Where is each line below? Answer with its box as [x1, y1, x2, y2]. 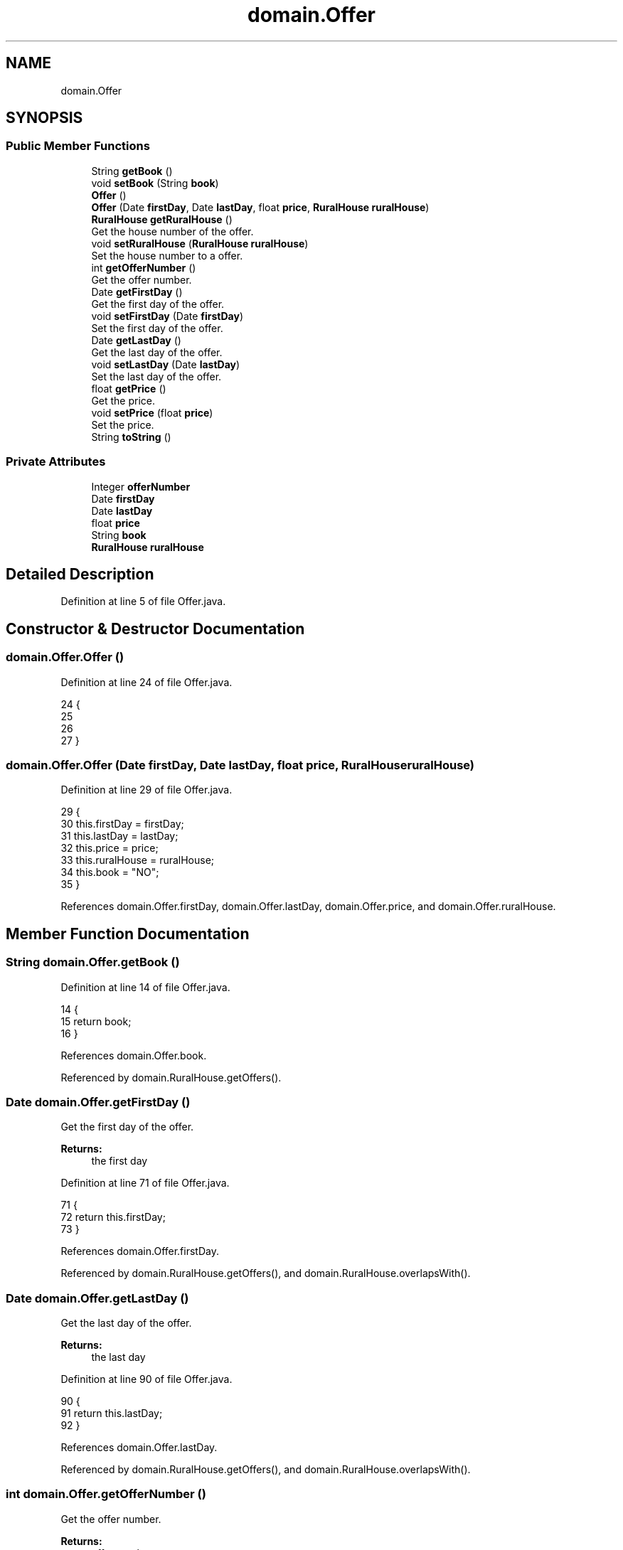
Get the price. [91, 394, 156, 407]
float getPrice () [91, 382, 166, 395]
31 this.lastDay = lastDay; [60, 830, 179, 843]
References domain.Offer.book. [60, 1049, 207, 1062]
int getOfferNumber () [91, 261, 196, 274]
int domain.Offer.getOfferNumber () [6, 1487, 206, 1502]
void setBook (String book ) [91, 176, 219, 189]
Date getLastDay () [91, 333, 181, 346]
